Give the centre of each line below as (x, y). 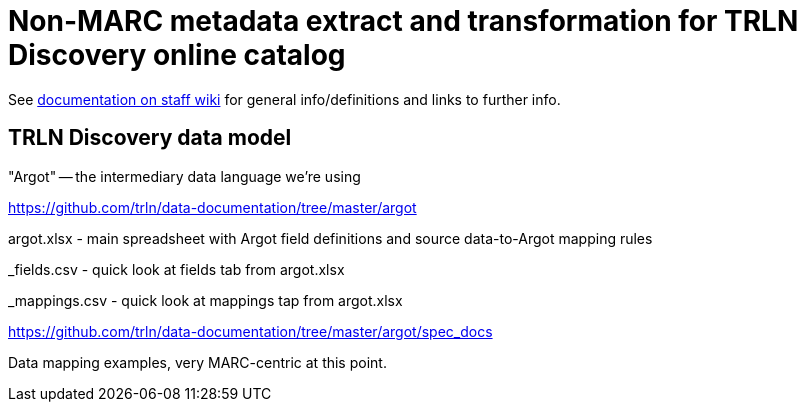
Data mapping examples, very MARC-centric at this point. (197, 362)
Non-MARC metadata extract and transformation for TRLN (403, 21)
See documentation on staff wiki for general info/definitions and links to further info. (284, 99)
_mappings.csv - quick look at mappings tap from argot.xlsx (205, 300)
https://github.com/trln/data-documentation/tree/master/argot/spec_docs (250, 331)
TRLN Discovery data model (150, 138)
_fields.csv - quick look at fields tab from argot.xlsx (176, 269)
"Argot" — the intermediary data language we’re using (184, 176)
